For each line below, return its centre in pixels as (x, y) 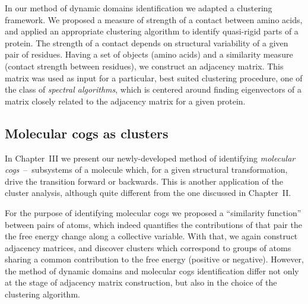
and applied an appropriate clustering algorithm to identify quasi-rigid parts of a (152, 31)
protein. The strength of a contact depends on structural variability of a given (147, 42)
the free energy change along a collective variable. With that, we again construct (151, 236)
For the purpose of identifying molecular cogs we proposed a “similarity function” (153, 212)
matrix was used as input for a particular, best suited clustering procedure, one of (154, 77)
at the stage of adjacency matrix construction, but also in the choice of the (141, 282)
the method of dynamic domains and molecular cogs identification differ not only (152, 270)
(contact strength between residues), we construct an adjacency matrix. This (144, 66)
